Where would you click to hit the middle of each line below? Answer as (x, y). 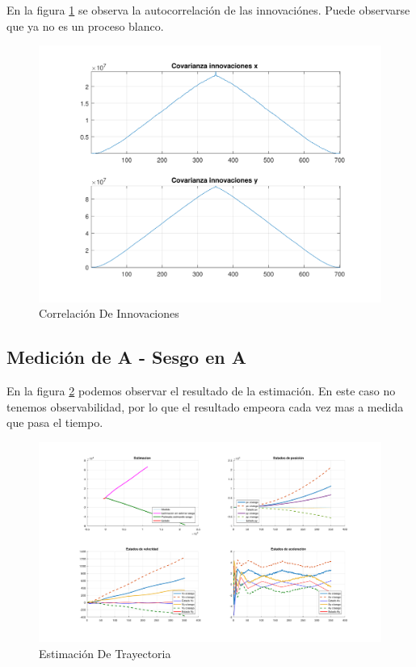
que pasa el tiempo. (55, 422)
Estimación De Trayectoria (105, 653)
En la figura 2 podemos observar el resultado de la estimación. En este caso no (201, 391)
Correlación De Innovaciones (109, 313)
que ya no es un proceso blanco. (85, 25)
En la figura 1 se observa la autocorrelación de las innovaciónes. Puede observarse (208, 10)
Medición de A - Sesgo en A (126, 357)
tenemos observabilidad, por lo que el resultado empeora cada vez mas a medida (205, 406)
